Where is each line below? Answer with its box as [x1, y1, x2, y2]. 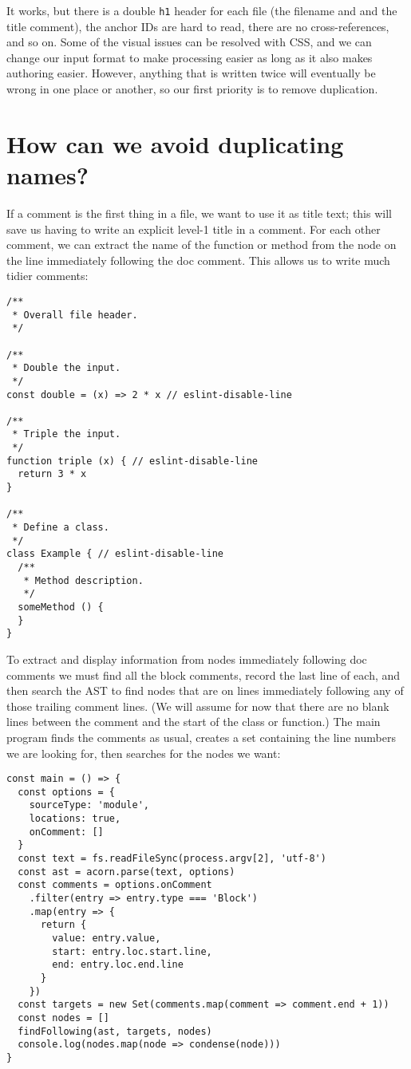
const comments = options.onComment [18, 879, 212, 891]
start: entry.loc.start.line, [52, 945, 212, 957]
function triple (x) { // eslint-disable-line [6, 455, 258, 467]
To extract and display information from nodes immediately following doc [6, 650, 367, 667]
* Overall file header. [12, 309, 138, 321]
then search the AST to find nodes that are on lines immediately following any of [6, 682, 404, 699]
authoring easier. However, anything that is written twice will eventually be [6, 65, 376, 81]
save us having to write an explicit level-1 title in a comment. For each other [6, 220, 381, 237]
